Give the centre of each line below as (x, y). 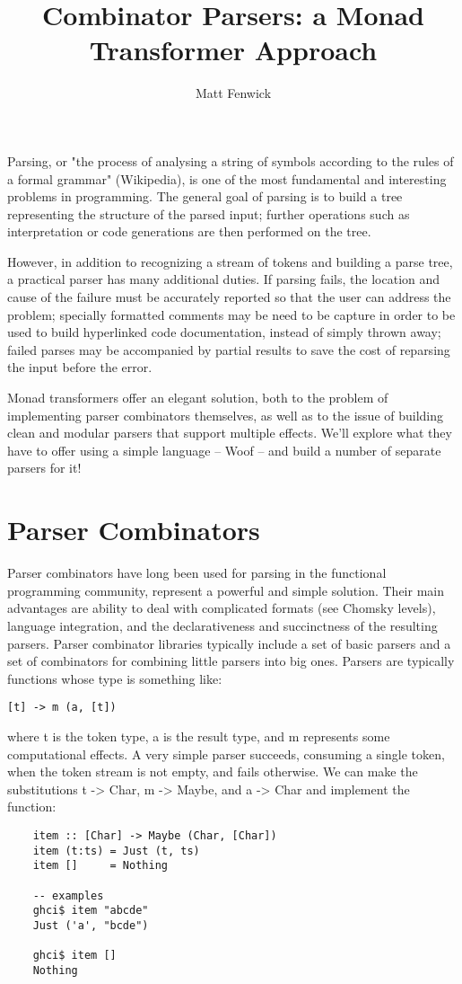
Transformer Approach (233, 50)
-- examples (68, 895)
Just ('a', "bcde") (91, 925)
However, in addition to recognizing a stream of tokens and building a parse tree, (230, 261)
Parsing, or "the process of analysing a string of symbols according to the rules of (231, 160)
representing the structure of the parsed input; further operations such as (209, 213)
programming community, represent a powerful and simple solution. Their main (226, 590)
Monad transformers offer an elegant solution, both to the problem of (198, 398)
